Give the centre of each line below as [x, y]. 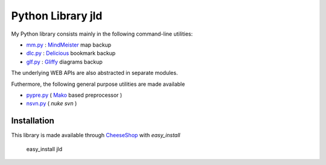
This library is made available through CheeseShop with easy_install [96, 135]
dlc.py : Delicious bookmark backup [71, 53]
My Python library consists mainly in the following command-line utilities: [102, 34]
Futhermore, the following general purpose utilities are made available [98, 84]
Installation [33, 121]
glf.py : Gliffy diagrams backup [64, 62]
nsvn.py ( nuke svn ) [52, 103]
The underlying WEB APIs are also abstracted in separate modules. [94, 73]
